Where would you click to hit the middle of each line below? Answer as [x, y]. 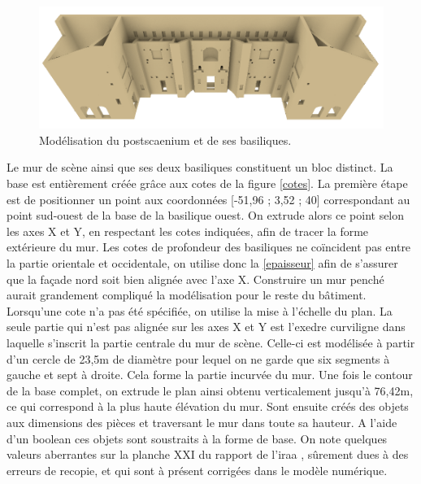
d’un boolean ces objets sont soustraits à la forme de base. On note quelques [197, 438]
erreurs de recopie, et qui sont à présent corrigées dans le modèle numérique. [197, 470]
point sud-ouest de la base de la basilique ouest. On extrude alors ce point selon [206, 215]
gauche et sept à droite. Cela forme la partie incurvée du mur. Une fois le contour [210, 375]
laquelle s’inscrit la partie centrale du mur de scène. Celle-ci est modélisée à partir [211, 342]
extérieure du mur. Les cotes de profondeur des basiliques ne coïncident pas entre [209, 247]
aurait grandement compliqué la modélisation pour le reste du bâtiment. [187, 295]
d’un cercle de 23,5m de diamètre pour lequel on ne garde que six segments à [198, 358]
